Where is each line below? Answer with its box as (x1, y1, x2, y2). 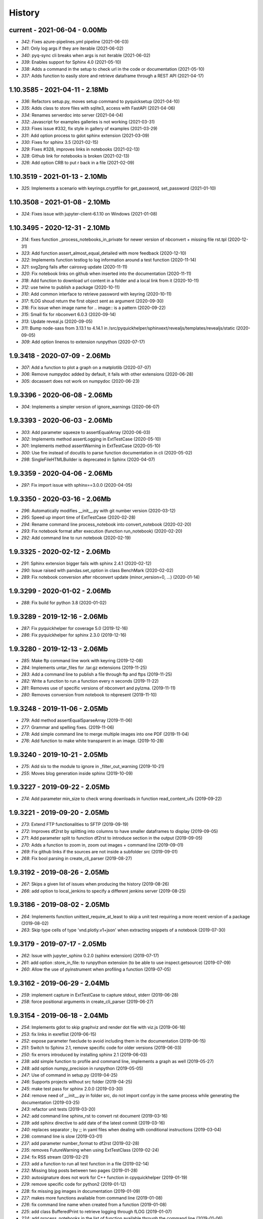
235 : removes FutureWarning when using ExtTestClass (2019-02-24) (21, 1147, 159, 1153)
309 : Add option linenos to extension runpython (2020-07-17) (21, 339, 145, 345)
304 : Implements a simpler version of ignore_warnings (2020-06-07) (21, 404, 160, 410)
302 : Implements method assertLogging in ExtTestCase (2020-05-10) (21, 436, 161, 442)
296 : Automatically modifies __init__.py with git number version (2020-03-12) (21, 508, 176, 513)
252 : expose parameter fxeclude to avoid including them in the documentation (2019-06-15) (21, 1038, 206, 1043)
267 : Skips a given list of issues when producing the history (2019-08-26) (21, 881, 169, 887)
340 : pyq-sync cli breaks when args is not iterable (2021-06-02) (21, 52, 150, 58)
